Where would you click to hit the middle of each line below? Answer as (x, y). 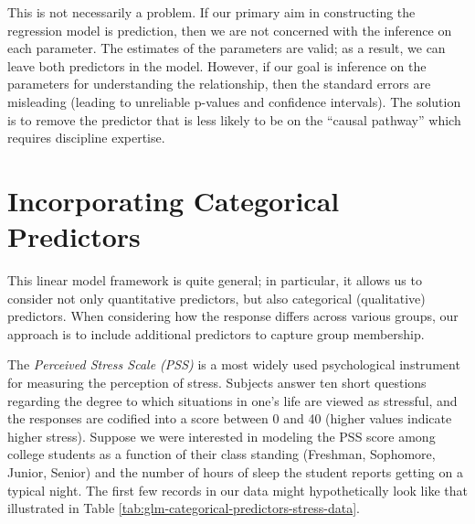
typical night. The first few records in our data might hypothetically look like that (237, 490)
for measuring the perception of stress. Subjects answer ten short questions (217, 383)
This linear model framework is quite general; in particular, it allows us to (215, 280)
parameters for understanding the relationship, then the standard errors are (219, 84)
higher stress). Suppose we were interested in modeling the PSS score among (222, 436)
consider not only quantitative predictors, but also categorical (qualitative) (216, 298)
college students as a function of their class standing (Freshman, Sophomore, (222, 454)
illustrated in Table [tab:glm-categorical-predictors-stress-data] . (184, 508)
